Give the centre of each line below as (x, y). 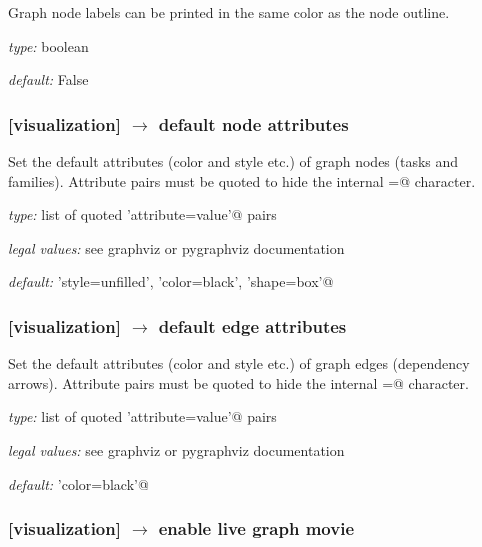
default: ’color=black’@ (78, 483)
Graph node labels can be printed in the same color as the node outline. (229, 12)
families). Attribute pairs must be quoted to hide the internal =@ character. (242, 180)
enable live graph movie (256, 528)
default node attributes (253, 123)
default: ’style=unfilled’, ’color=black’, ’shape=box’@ (171, 281)
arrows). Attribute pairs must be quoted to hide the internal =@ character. (238, 382)
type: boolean (48, 45)
